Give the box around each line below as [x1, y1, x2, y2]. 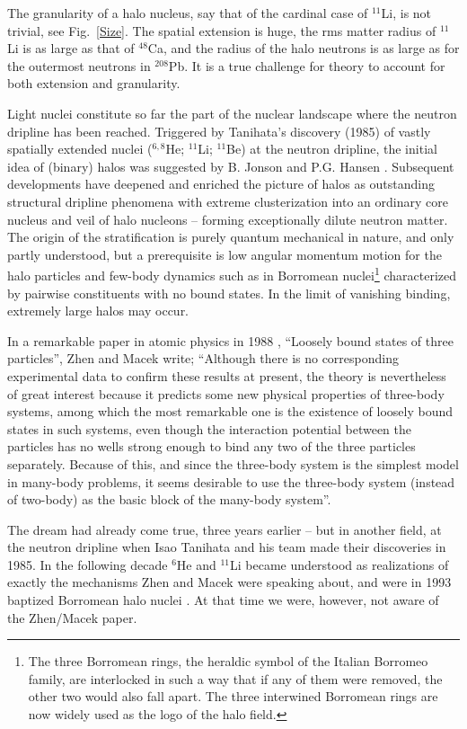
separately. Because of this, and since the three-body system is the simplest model [7, 454, 459, 473]
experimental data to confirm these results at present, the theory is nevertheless [7, 366, 446, 385]
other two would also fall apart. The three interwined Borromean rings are [28, 687, 438, 706]
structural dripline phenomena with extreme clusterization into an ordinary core [7, 191, 448, 210]
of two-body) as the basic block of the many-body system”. [7, 490, 331, 509]
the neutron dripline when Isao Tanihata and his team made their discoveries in [7, 538, 446, 556]
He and [176, 555, 216, 573]
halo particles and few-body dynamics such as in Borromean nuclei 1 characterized [7, 263, 457, 284]
